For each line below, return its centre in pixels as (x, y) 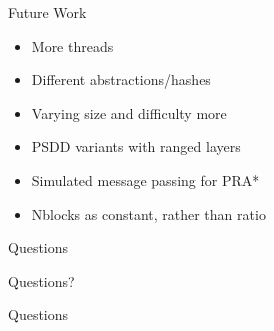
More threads (72, 45)
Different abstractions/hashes (121, 79)
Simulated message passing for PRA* (145, 179)
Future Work (47, 12)
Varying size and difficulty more (129, 112)
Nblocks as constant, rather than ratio (148, 213)
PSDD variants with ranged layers (136, 146)
